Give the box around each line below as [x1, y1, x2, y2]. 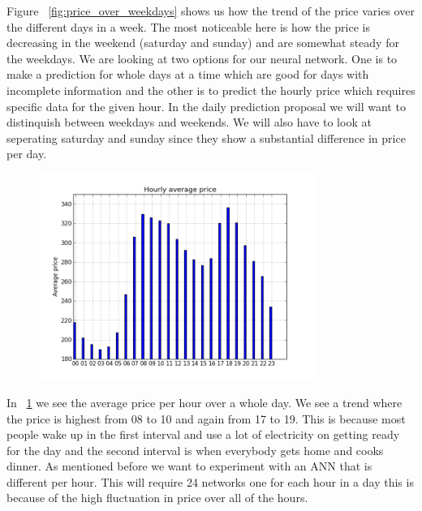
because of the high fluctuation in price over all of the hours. [6, 489, 308, 506]
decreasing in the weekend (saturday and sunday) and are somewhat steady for [6, 34, 399, 51]
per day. [6, 145, 47, 162]
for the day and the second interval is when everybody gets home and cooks [6, 441, 384, 458]
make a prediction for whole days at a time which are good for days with [6, 66, 369, 83]
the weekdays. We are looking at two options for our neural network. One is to [6, 49, 398, 67]
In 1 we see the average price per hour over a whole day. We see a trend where [6, 393, 403, 410]
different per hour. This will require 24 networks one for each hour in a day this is [6, 473, 414, 490]
